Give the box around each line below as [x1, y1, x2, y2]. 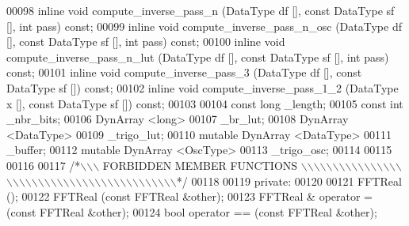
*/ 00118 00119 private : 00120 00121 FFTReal [176, 172, 402, 189]
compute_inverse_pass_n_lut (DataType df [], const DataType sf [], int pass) [6, 48, 389, 65]
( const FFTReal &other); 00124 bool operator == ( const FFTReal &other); [6, 203, 377, 220]
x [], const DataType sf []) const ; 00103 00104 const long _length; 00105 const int [6, 95, 403, 111]
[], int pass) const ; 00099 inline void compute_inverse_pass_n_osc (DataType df [6, 17, 402, 34]
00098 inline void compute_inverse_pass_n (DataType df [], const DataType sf [6, 2, 395, 18]
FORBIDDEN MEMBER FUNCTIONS [102, 156, 298, 173]
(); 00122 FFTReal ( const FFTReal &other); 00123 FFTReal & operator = [6, 188, 373, 205]
